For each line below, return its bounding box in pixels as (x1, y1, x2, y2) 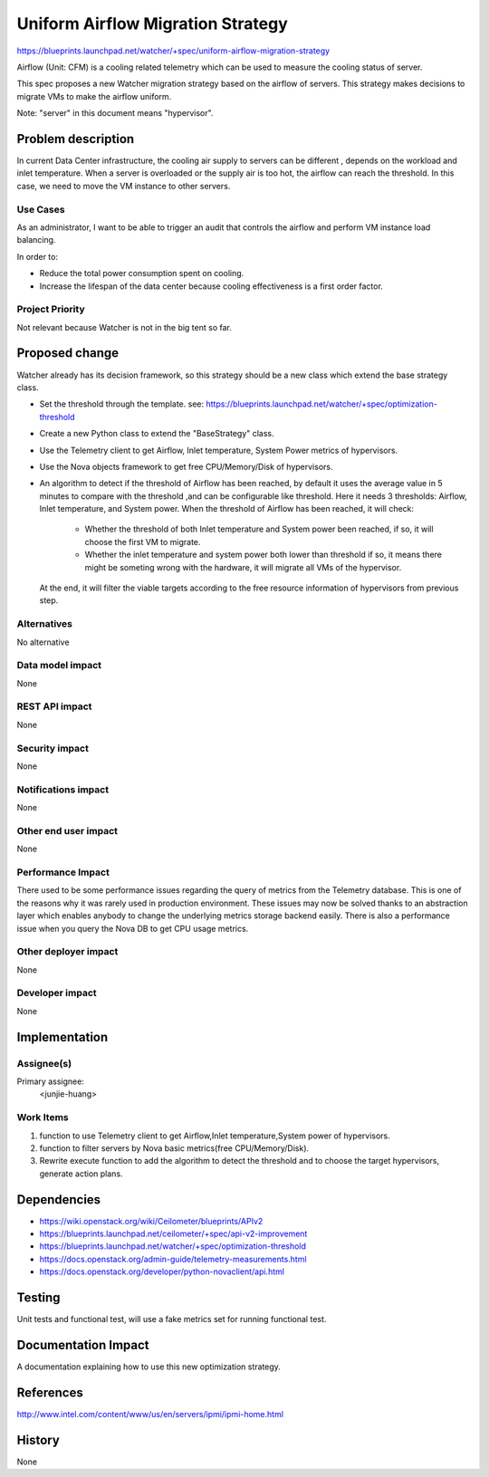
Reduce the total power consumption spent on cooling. (39, 268, 244, 279)
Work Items (16, 1111, 69, 1124)
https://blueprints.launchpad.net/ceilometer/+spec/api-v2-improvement (39, 1228, 308, 1239)
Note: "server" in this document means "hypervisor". (16, 108, 214, 119)
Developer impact (16, 987, 97, 1000)
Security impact (16, 742, 90, 754)
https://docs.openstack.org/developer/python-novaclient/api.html (39, 1266, 285, 1277)
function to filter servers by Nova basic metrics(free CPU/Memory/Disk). (39, 1142, 310, 1154)
